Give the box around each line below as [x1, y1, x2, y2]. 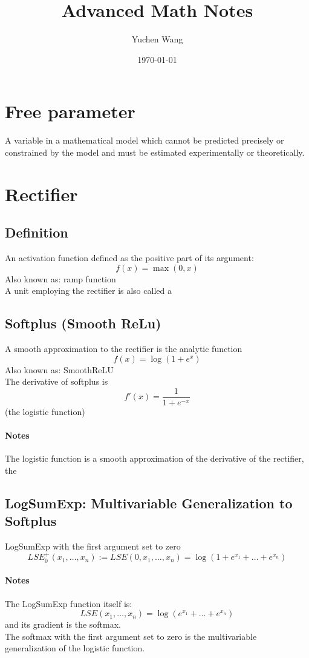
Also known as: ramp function [5, 272, 116, 285]
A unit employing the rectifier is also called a [5, 284, 172, 297]
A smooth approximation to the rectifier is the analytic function [5, 342, 242, 354]
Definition [5, 223, 68, 242]
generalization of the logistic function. [5, 642, 145, 654]
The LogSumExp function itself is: [5, 597, 132, 610]
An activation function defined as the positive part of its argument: [5, 251, 254, 264]
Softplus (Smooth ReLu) [5, 314, 161, 333]
